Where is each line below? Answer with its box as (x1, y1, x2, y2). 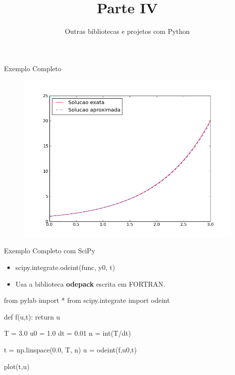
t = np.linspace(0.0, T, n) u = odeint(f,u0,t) (4, 345, 137, 355)
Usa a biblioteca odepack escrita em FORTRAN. (15, 278, 165, 289)
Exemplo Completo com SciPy (4, 245, 95, 256)
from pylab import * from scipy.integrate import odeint (4, 295, 170, 305)
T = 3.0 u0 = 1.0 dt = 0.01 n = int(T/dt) (4, 328, 131, 338)
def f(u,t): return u (4, 311, 60, 321)
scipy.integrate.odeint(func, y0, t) (15, 262, 115, 272)
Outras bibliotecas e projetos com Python (65, 26, 190, 36)
